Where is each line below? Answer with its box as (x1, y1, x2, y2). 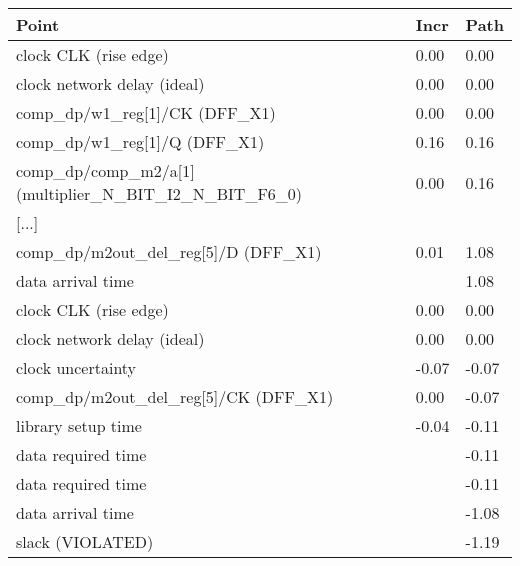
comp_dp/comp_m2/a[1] (16, 159, 195, 182)
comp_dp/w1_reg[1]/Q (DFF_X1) (16, 130, 265, 153)
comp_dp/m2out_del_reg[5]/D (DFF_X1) (16, 240, 322, 263)
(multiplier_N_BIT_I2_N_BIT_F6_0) (16, 182, 303, 205)
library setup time (16, 414, 142, 437)
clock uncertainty (16, 356, 137, 379)
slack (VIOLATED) (16, 530, 154, 553)
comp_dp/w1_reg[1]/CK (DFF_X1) (16, 101, 276, 124)
